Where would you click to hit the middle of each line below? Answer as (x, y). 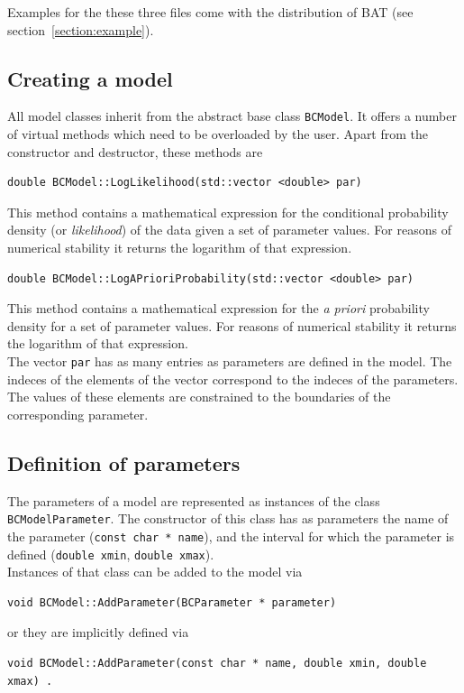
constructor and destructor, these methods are (135, 151)
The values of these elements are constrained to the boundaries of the (199, 397)
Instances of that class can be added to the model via (155, 572)
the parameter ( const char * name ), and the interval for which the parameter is (231, 536)
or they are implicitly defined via (98, 632)
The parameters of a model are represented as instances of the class (194, 500)
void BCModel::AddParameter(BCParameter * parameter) (172, 602)
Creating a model (90, 78)
